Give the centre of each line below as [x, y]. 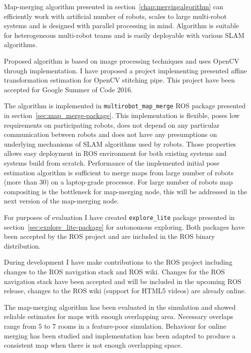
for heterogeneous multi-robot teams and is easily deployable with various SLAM [124, 35]
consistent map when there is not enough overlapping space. [93, 345]
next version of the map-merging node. [61, 201]
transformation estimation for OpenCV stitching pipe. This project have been [119, 80]
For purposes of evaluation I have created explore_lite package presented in [119, 217]
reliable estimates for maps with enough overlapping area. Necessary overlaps [119, 316]
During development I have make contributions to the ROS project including [118, 262]
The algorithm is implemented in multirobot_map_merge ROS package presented [125, 106]
